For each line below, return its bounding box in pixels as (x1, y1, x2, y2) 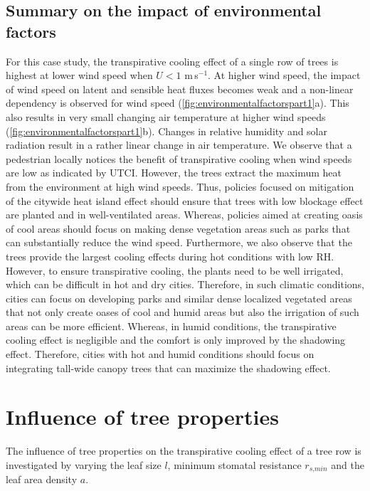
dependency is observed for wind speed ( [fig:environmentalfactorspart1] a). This (6, 95, 349, 110)
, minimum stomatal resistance (167, 457, 302, 472)
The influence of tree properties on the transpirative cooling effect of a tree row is (6, 443, 361, 458)
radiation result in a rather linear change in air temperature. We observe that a (6, 137, 352, 152)
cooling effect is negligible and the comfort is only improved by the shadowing (6, 332, 346, 347)
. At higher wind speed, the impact (208, 68, 361, 83)
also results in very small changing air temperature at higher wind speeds (6, 109, 326, 124)
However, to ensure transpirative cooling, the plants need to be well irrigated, (6, 263, 344, 278)
